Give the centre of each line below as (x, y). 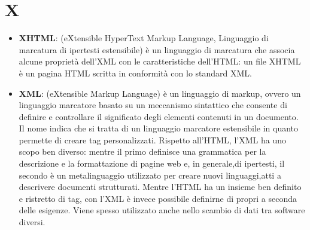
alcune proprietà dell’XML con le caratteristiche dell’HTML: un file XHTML (160, 61)
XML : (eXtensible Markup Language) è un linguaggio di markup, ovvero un (160, 93)
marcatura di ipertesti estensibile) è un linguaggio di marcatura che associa (157, 49)
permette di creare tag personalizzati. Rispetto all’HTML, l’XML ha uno (152, 139)
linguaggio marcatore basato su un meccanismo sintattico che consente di (153, 105)
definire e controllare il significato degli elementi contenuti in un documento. (159, 116)
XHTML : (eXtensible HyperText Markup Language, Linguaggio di (144, 38)
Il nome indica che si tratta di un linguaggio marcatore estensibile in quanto (159, 128)
